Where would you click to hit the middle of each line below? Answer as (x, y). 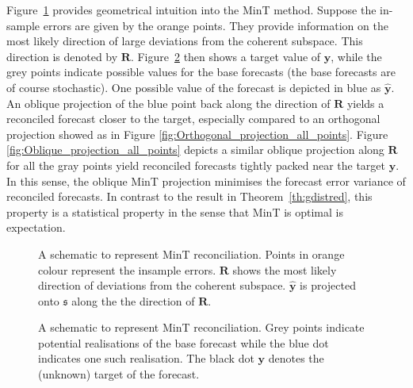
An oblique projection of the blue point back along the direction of (168, 103)
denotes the (296, 358)
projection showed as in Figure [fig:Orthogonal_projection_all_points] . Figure (197, 134)
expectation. (36, 227)
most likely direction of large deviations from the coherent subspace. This (185, 41)
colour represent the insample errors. (127, 269)
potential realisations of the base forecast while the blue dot (184, 342)
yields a (365, 103)
